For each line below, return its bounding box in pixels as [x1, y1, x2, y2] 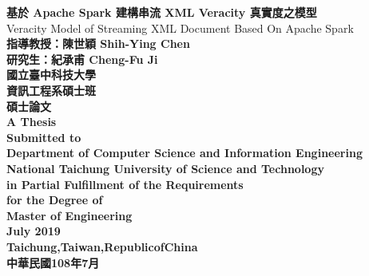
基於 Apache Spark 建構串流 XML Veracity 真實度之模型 [6, 4, 317, 20]
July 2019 [6, 223, 61, 239]
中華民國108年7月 [6, 254, 100, 270]
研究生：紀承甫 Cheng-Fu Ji [6, 50, 158, 67]
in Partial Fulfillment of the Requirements [6, 175, 244, 192]
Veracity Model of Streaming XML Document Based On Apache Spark [6, 19, 354, 36]
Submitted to [6, 128, 81, 145]
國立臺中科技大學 [6, 66, 96, 83]
